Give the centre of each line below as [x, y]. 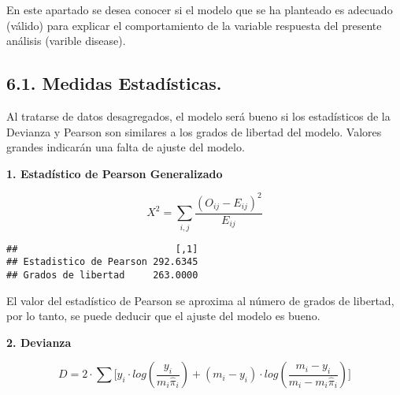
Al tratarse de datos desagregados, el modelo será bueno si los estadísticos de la [198, 116]
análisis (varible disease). [66, 41]
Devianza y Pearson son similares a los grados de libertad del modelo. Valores [194, 131]
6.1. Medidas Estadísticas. [114, 83]
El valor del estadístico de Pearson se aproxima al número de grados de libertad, [200, 300]
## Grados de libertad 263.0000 [102, 275]
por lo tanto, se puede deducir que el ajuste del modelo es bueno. [163, 316]
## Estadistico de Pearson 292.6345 [102, 262]
